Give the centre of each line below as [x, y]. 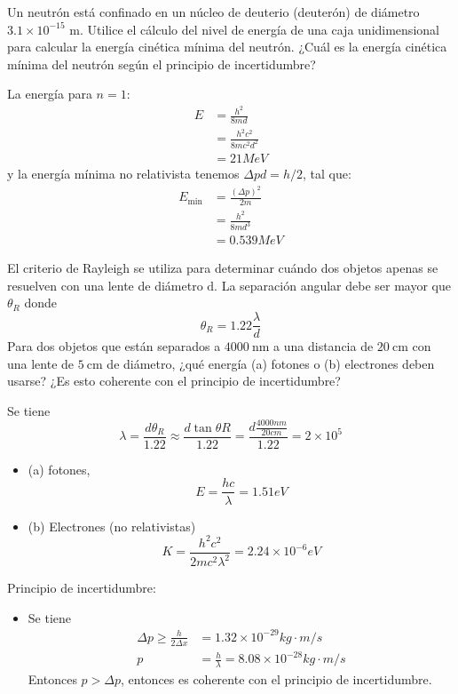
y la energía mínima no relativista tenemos [123, 173]
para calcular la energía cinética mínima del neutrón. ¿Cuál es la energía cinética [227, 47]
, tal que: [327, 173]
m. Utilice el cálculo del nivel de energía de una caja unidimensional [254, 29]
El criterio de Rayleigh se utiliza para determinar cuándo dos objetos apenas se [223, 268]
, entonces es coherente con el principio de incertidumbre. [276, 678]
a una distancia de [324, 346]
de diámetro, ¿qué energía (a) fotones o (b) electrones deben [271, 363]
